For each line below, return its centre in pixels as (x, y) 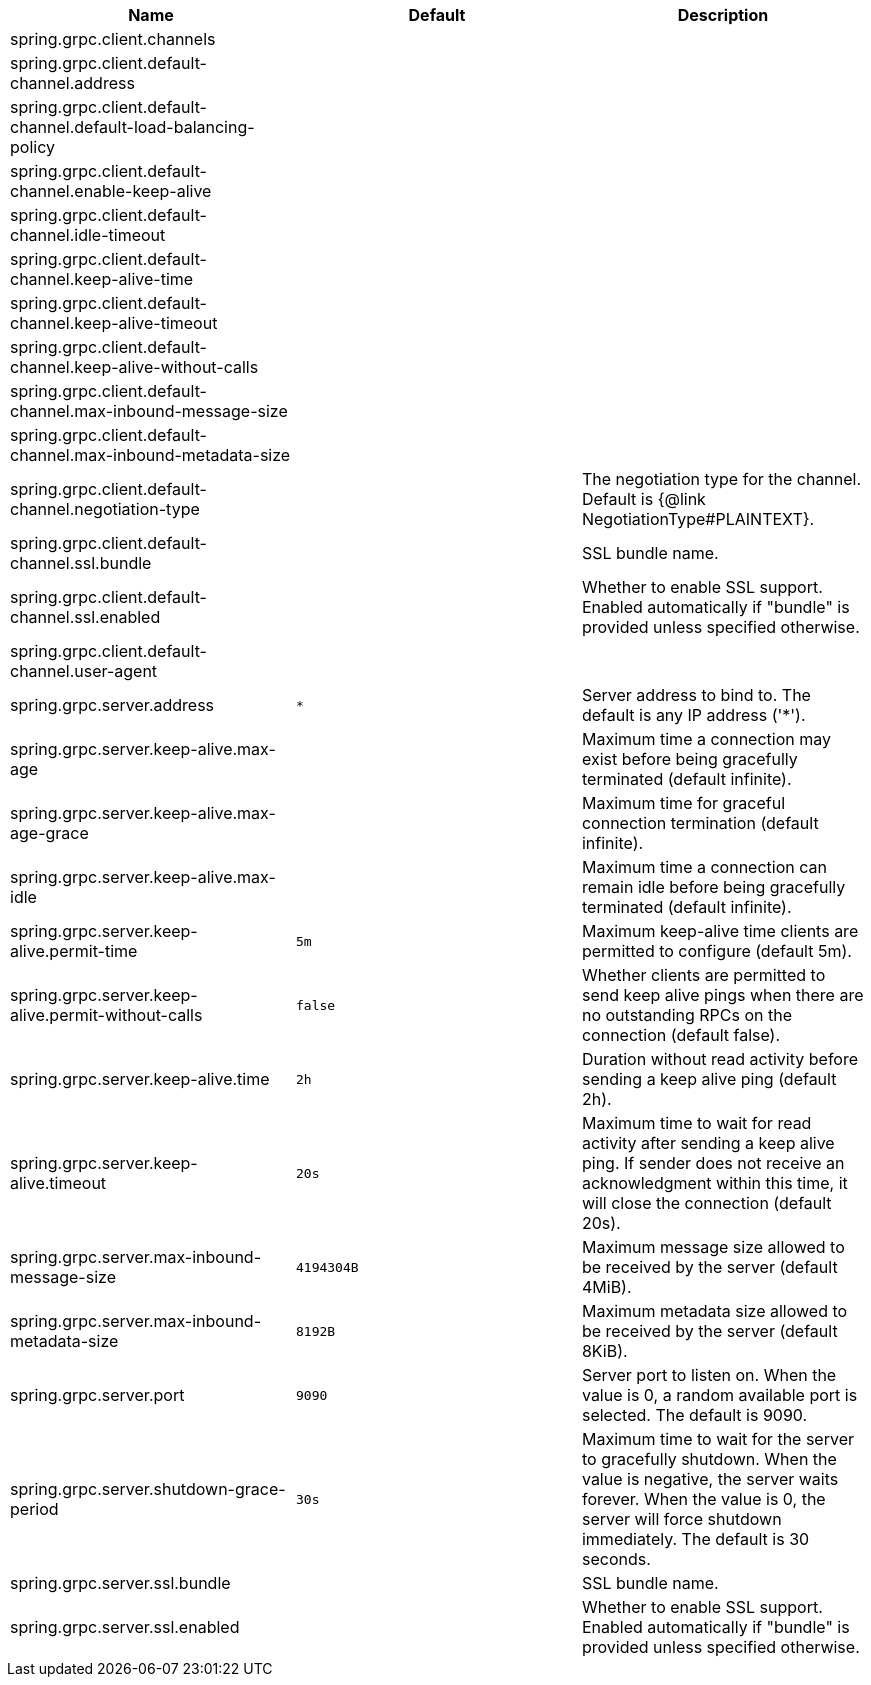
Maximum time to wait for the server (717, 1439)
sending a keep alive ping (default (709, 1079)
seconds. (616, 1559)
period (34, 1509)
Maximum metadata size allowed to (714, 1311)
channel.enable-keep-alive (111, 191)
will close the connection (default (706, 1203)
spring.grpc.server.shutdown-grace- (148, 1489)
